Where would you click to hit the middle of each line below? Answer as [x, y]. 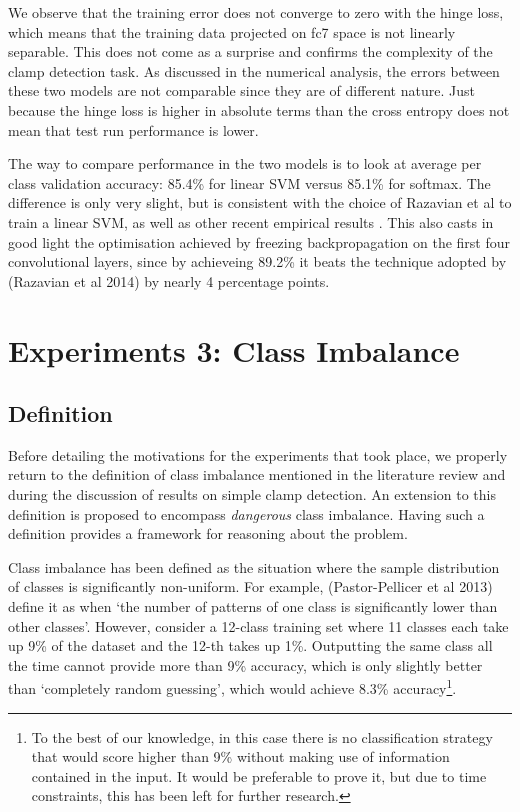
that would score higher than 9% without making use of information [240, 756]
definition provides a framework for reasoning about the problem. [208, 533]
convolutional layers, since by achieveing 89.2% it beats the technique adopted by [257, 261]
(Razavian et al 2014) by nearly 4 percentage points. [169, 280]
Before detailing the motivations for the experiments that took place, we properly [258, 454]
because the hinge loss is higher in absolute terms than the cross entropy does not [259, 109]
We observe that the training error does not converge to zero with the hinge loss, [256, 12]
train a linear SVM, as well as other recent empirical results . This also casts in [251, 221]
